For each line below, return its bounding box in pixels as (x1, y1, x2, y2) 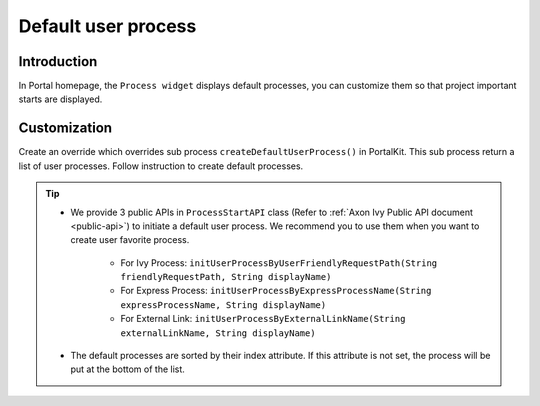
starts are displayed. (18, 93, 103, 105)
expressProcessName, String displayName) (120, 299, 327, 310)
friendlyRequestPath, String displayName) (120, 271, 332, 283)
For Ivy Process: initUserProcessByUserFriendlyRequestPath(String (120, 256, 438, 269)
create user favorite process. (70, 234, 190, 246)
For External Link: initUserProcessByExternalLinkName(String (120, 313, 406, 325)
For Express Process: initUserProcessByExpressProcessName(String (120, 285, 432, 297)
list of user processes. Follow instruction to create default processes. (18, 160, 304, 172)
